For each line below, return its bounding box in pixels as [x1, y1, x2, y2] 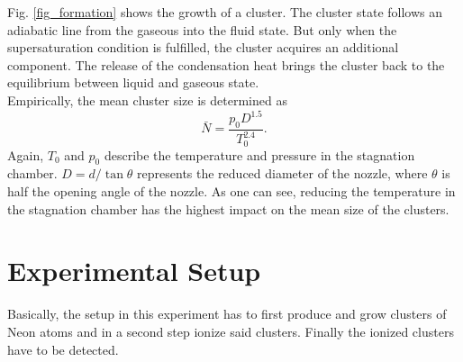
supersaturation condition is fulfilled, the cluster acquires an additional [7, 38, 399, 57]
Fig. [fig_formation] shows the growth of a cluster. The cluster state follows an [7, 3, 443, 21]
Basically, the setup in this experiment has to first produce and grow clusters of [7, 304, 447, 323]
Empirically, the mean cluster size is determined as [7, 90, 287, 109]
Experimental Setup [7, 252, 261, 289]
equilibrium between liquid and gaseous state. [7, 73, 259, 92]
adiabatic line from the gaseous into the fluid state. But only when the [7, 20, 397, 39]
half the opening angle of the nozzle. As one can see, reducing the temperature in [7, 182, 456, 201]
